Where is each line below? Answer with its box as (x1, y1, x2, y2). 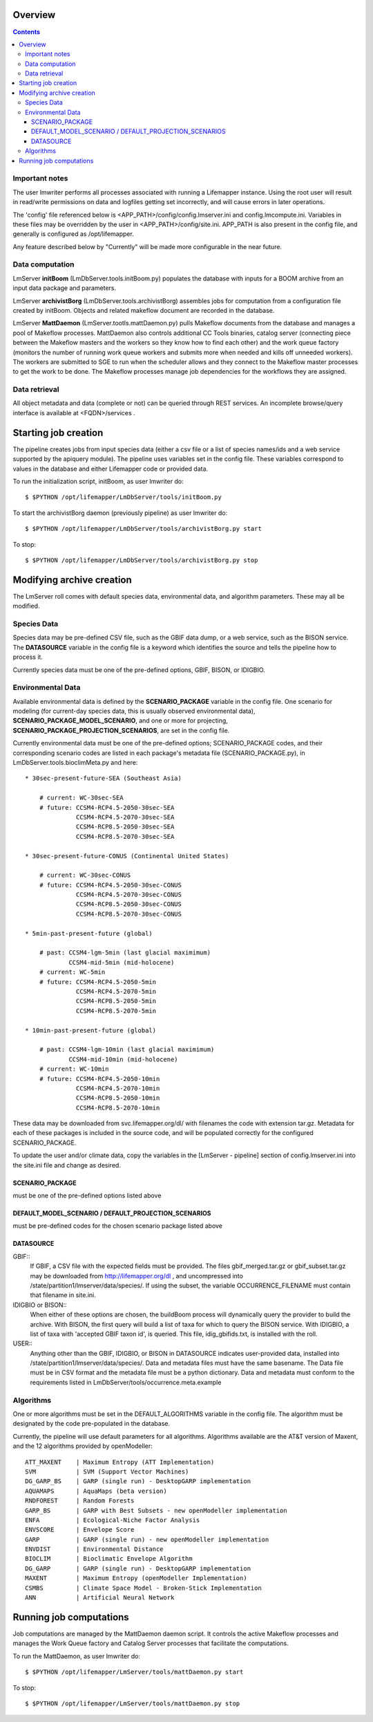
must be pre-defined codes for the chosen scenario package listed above (12, 1222, 223, 1230)
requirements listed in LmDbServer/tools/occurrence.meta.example (30, 1378, 222, 1386)
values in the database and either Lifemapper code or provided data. (12, 464, 209, 473)
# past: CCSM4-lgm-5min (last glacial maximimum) (39, 949, 211, 957)
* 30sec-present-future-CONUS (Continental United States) (25, 852, 229, 860)
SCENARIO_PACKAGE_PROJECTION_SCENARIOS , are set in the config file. (12, 726, 230, 734)
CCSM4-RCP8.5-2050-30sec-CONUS (76, 900, 182, 908)
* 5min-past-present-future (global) (25, 930, 153, 937)
